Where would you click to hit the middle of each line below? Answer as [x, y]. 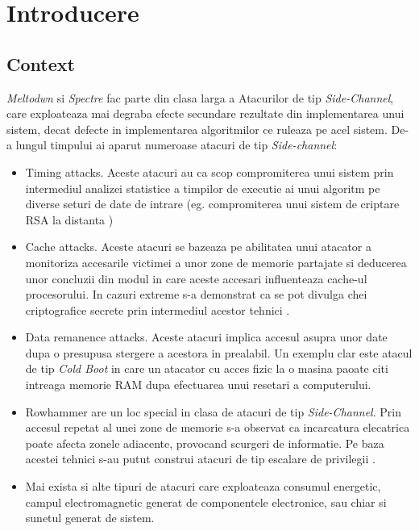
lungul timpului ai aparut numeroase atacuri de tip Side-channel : [176, 145]
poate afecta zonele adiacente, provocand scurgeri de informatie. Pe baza [205, 443]
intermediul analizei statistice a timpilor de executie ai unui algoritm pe [203, 188]
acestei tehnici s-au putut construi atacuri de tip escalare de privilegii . [200, 459]
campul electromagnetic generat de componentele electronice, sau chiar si [206, 502]
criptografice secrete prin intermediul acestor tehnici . [158, 309]
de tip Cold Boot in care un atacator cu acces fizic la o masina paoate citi [207, 368]
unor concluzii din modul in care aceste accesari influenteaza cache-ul [196, 278]
